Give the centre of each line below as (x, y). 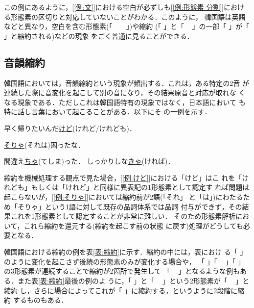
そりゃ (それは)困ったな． (44, 144)
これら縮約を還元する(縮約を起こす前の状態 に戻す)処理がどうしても (133, 225)
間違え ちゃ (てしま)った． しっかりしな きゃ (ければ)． (89, 161)
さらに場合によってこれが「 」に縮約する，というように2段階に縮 (139, 290)
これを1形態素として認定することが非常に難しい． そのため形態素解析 (123, 216)
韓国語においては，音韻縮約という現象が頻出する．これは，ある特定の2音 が (127, 83)
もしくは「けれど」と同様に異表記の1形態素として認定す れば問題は (140, 187)
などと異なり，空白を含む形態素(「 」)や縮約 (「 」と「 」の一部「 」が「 (127, 26)
